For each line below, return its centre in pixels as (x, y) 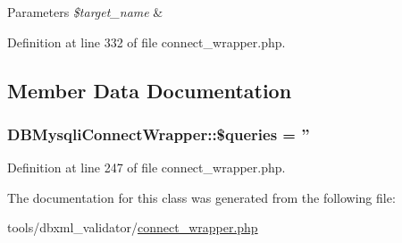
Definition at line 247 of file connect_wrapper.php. (147, 168)
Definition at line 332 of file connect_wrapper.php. (147, 42)
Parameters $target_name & (85, 12)
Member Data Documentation (150, 90)
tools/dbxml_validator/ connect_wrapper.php (133, 227)
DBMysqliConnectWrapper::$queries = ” (159, 134)
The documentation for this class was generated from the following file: (201, 197)
